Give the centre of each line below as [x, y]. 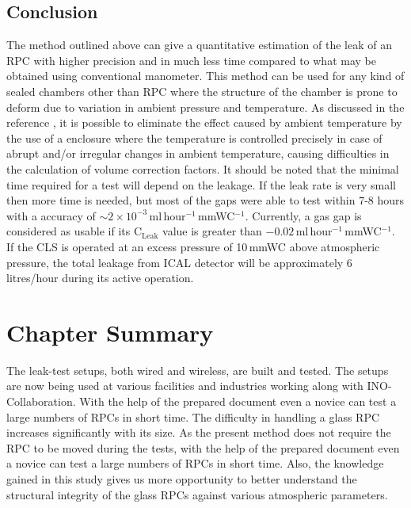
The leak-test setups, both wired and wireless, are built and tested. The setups [198, 370]
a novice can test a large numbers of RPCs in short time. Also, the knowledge [195, 463]
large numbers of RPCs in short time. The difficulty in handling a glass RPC [193, 416]
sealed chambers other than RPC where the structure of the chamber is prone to [202, 91]
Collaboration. [41, 401]
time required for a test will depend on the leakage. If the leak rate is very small [201, 184]
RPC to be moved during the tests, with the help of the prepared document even [203, 447]
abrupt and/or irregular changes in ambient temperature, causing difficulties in [198, 153]
